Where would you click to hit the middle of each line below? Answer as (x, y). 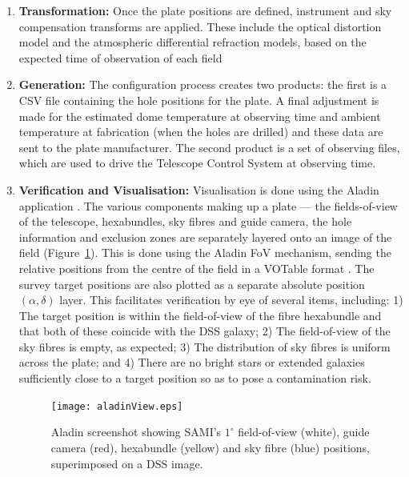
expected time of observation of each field (120, 57)
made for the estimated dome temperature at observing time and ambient (200, 116)
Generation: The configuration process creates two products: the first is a (203, 84)
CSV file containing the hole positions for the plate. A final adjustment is (199, 100)
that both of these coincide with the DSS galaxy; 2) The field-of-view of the (204, 331)
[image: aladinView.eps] (117, 406)
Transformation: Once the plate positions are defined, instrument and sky (205, 10)
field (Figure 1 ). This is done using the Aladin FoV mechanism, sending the (205, 253)
